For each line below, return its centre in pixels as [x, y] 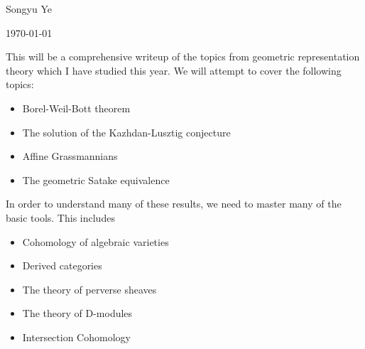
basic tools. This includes [60, 217]
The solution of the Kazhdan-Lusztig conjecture [126, 132]
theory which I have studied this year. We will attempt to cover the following [174, 70]
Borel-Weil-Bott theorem [76, 108]
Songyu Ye [29, 9]
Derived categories [62, 265]
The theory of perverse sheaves [89, 289]
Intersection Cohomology [76, 337]
